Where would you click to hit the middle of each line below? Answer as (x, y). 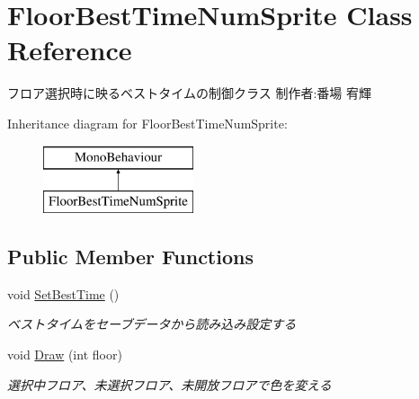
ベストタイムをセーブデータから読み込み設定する (152, 324)
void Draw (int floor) (65, 355)
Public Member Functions (130, 257)
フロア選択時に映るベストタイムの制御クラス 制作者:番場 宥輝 (189, 93)
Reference (70, 50)
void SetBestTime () (63, 293)
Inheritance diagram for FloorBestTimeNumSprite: (147, 123)
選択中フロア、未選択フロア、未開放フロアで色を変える (169, 384)
